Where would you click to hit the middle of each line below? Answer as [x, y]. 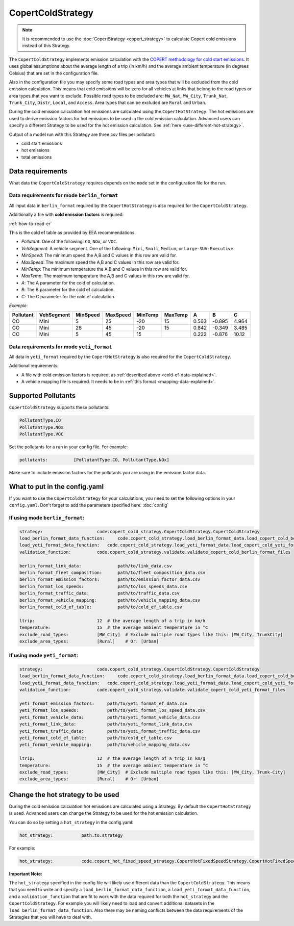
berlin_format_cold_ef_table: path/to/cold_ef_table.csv [101, 607]
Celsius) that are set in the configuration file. [54, 73]
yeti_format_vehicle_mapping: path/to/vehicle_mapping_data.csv [105, 745]
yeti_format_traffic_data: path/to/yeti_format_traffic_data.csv [110, 731]
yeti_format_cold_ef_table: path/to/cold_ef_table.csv [96, 738]
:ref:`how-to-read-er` [30, 224]
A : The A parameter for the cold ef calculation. [68, 283]
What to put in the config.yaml [56, 486]
